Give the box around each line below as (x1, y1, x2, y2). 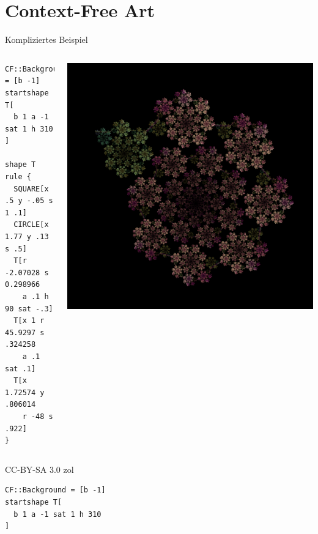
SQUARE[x (13, 184, 49, 193)
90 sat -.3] (5, 304, 53, 313)
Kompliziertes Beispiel (5, 33, 88, 46)
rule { (5, 172, 31, 182)
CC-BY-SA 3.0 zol (5, 462, 74, 475)
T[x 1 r (13, 316, 45, 325)
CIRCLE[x (13, 220, 49, 229)
